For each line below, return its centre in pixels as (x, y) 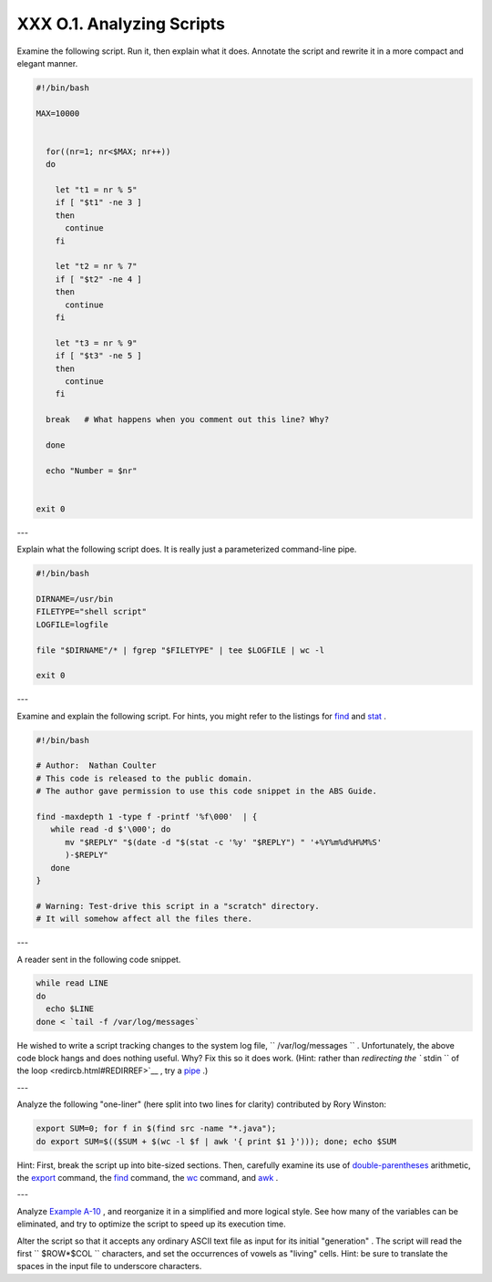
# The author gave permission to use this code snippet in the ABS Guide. (207, 791)
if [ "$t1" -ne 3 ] (99, 202)
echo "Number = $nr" (92, 470)
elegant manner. (47, 63)
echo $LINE (70, 1009)
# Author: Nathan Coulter (96, 765)
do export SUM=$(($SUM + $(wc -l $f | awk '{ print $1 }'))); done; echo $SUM (216, 1141)
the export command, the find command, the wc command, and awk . (148, 1177)
